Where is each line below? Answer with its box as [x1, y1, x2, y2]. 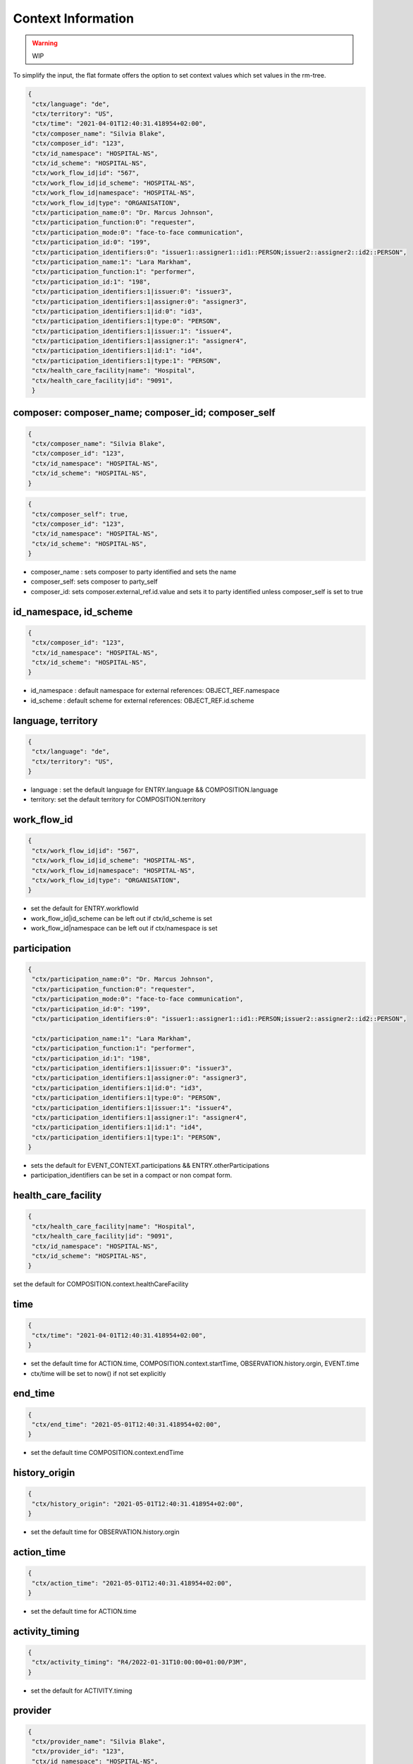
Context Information [13, 11, 134, 26]
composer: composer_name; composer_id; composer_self [13, 406, 276, 419]
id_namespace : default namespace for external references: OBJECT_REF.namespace [30, 687, 280, 695]
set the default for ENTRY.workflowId [30, 904, 139, 913]
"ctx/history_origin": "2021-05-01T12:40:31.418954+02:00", [32, 1499, 244, 1508]
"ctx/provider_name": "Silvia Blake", [32, 1738, 166, 1746]
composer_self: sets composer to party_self [30, 577, 158, 586]
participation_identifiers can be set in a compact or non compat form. [30, 1171, 233, 1180]
